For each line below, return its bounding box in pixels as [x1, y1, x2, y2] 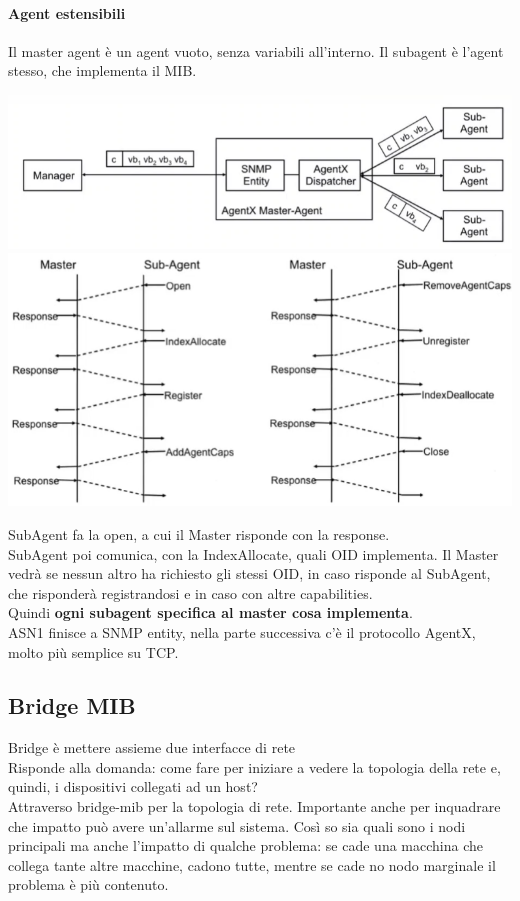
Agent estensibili [8, 2, 126, 23]
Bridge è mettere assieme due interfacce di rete [8, 737, 296, 758]
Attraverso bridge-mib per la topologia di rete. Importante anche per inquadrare [8, 796, 501, 817]
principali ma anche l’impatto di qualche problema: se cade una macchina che [8, 835, 483, 856]
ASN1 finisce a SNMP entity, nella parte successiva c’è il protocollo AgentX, [8, 621, 476, 642]
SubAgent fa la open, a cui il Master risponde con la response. [8, 523, 390, 544]
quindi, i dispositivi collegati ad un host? [8, 776, 258, 797]
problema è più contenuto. [8, 874, 169, 895]
